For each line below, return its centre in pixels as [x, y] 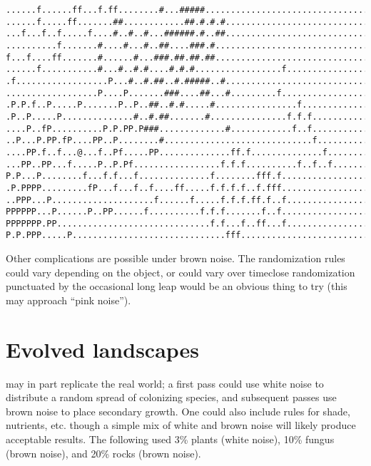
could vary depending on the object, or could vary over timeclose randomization [181, 272]
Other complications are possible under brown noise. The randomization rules [176, 258]
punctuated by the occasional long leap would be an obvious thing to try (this [177, 286]
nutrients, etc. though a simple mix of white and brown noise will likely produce [181, 425]
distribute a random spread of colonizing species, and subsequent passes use [171, 397]
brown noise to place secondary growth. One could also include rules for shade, [178, 411]
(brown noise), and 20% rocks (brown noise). [103, 453]
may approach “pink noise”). [68, 300]
